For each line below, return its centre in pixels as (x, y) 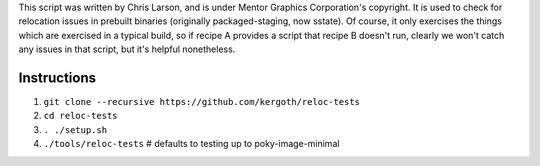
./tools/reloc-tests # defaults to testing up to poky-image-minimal (191, 144)
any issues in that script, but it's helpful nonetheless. (127, 49)
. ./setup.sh (75, 129)
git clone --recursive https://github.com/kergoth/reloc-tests (201, 102)
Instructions (57, 77)
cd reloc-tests (81, 116)
